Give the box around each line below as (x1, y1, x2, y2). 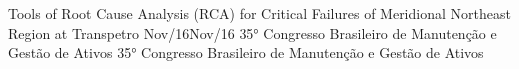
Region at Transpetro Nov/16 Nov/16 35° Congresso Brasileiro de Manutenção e (8, 22, 497, 43)
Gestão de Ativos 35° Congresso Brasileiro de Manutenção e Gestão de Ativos (8, 42, 484, 63)
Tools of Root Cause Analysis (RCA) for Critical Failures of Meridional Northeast (8, 3, 511, 23)
